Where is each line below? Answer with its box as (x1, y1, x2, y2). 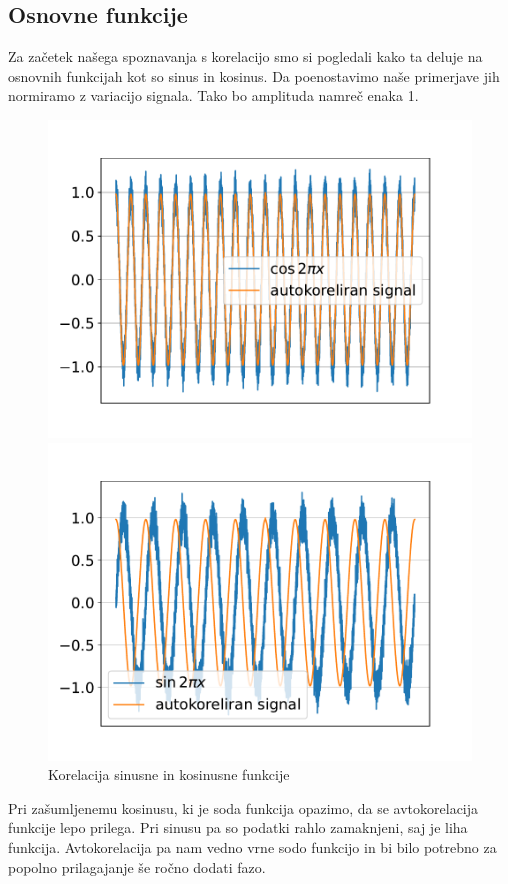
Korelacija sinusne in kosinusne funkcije (48, 764, 290, 785)
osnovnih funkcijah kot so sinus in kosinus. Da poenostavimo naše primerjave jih (8, 65, 500, 86)
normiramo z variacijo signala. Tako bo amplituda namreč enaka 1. (8, 85, 419, 106)
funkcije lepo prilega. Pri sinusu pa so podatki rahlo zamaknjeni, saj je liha (8, 817, 468, 838)
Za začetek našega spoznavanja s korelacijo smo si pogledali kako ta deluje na (8, 46, 483, 67)
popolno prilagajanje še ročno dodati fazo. (8, 856, 266, 877)
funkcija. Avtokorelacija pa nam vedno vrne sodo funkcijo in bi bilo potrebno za (8, 836, 497, 857)
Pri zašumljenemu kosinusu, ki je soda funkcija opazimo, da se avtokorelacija (8, 797, 479, 818)
